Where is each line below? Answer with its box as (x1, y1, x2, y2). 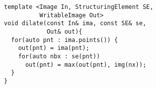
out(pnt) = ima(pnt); (18, 44, 89, 52)
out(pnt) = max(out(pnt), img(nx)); (25, 61, 147, 68)
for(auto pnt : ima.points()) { (11, 36, 118, 44)
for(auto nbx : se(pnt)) (18, 52, 100, 60)
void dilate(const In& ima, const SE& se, (4, 20, 147, 27)
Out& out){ (46, 28, 82, 35)
